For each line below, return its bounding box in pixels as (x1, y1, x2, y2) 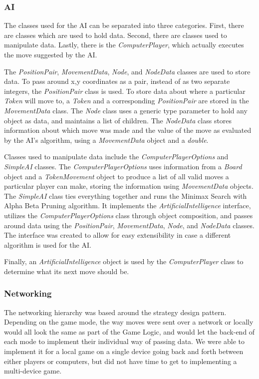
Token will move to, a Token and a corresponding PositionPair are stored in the (4, 95, 249, 106)
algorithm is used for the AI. (4, 239, 91, 250)
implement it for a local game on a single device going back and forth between (4, 346, 244, 357)
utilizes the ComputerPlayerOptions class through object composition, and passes (4, 210, 253, 220)
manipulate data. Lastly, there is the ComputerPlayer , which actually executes (4, 39, 244, 50)
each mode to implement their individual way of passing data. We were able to (4, 336, 245, 347)
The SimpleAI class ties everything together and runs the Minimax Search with (4, 190, 247, 201)
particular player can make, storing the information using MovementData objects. (4, 181, 254, 191)
